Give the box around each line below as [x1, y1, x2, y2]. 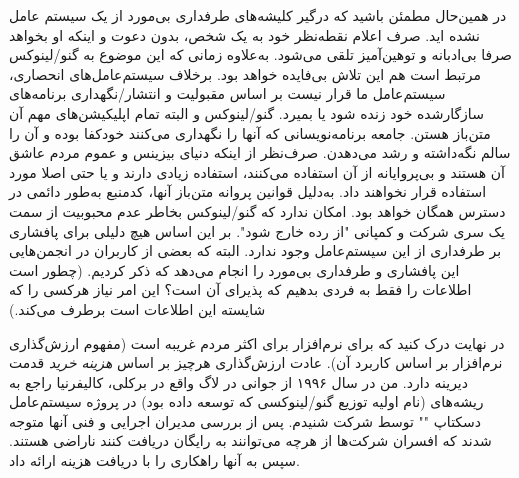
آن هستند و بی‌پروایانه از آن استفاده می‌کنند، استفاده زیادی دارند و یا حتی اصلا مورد [9, 161, 506, 182]
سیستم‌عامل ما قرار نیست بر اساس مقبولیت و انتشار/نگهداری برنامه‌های [9, 83, 446, 104]
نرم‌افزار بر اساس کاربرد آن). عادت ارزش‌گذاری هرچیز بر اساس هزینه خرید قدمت [9, 352, 503, 373]
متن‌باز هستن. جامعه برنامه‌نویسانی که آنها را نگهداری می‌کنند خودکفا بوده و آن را [9, 122, 491, 143]
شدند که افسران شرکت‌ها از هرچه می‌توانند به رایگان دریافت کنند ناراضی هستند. [9, 430, 492, 451]
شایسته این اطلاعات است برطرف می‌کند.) [9, 298, 266, 319]
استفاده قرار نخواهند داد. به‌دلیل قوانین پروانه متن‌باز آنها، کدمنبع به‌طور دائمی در [9, 181, 487, 202]
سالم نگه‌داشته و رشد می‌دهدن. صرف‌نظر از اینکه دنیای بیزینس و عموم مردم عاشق [9, 142, 511, 163]
